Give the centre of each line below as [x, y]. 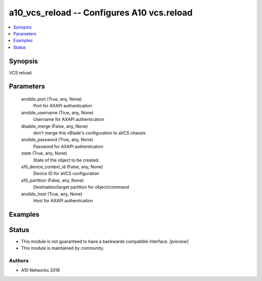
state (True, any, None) [44, 153]
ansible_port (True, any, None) [51, 99]
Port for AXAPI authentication [63, 106]
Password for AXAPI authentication [68, 146]
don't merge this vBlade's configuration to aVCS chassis [89, 133]
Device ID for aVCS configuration [66, 174]
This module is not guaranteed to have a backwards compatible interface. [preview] [105, 241]
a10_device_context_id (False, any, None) [62, 166]
